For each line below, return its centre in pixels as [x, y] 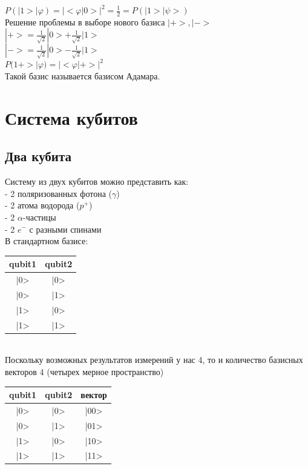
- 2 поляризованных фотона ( [58, 193]
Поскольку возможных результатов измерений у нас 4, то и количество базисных [154, 360]
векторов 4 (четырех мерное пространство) [84, 371]
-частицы [39, 217]
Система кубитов [71, 117]
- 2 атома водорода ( [42, 205]
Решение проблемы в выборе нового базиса [85, 22]
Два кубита [38, 156]
